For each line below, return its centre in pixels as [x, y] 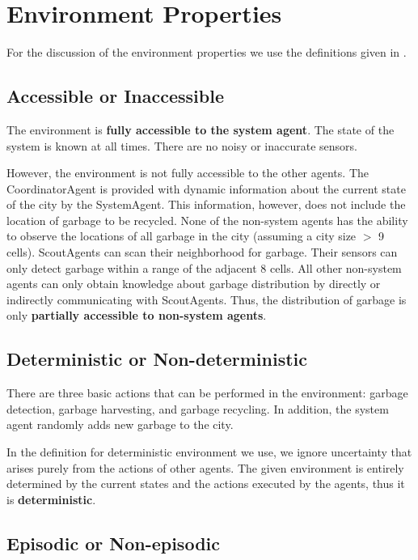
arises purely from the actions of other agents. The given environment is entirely [205, 467]
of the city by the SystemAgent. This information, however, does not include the [206, 204]
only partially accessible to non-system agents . [137, 315]
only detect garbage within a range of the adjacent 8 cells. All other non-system [204, 267]
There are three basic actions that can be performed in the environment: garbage [207, 393]
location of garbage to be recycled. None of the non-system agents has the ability [207, 220]
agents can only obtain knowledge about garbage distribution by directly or [194, 284]
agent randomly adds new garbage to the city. [120, 424]
